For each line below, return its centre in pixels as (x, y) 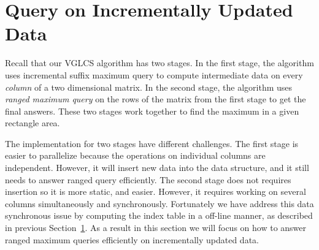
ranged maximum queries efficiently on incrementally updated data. (132, 239)
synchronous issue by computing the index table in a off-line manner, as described (159, 215)
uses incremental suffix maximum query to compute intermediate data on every (154, 74)
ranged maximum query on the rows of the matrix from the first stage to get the (156, 99)
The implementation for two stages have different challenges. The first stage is (152, 143)
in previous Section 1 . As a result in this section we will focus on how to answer (156, 228)
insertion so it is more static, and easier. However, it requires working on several (156, 191)
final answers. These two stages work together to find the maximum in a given (152, 111)
